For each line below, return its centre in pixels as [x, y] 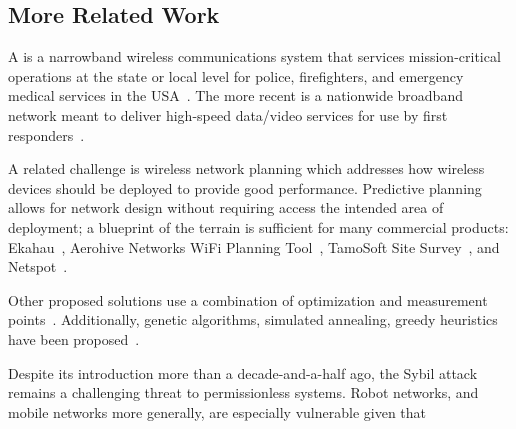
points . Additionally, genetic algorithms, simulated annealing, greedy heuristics [253, 319]
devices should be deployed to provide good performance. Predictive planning [245, 187]
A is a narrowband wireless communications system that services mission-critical [254, 56]
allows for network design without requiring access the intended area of [226, 207]
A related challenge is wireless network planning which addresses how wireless [246, 168]
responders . [46, 134]
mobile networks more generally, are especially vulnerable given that [217, 411]
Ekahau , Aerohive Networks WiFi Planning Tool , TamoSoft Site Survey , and [254, 246]
